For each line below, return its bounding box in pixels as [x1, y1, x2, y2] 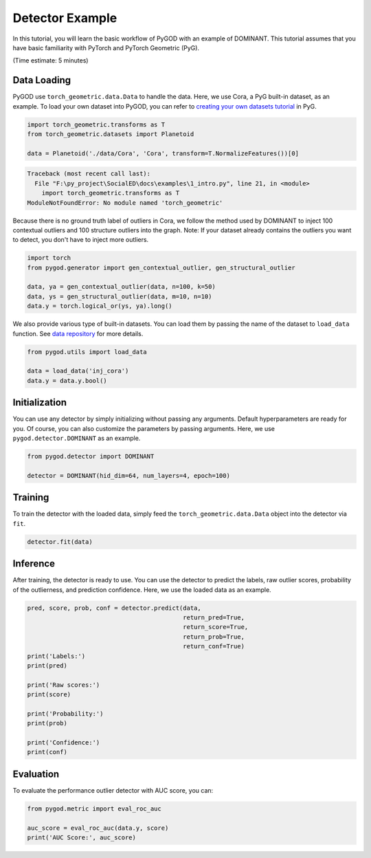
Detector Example [12, 10, 117, 25]
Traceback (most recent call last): [27, 170, 151, 178]
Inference [12, 558, 55, 570]
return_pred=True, [183, 613, 245, 621]
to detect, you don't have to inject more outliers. [12, 236, 149, 244]
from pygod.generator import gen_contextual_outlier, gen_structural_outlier [27, 263, 295, 272]
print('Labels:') [27, 652, 86, 660]
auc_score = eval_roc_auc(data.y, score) [27, 824, 169, 832]
